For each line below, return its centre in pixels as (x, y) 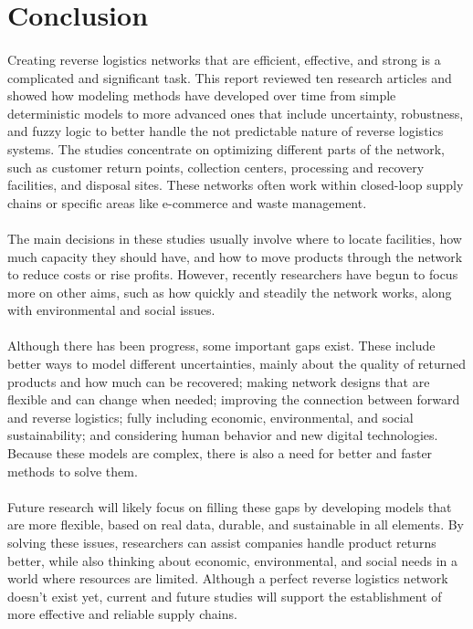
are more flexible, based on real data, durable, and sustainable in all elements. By (236, 524)
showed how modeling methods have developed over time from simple (202, 95)
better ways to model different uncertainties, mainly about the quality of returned (237, 364)
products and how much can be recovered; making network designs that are (219, 381)
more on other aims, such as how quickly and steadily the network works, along (230, 292)
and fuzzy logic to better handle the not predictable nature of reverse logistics (226, 131)
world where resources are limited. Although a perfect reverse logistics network (228, 578)
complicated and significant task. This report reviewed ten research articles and (230, 77)
